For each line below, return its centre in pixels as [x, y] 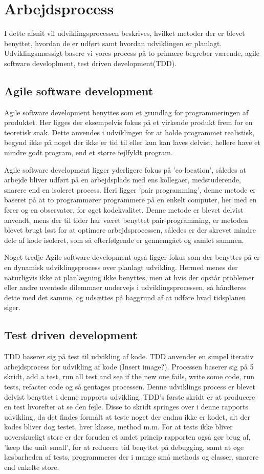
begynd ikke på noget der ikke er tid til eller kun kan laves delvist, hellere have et [132, 142]
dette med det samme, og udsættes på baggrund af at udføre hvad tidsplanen [125, 297]
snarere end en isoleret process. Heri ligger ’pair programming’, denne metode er [130, 189]
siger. [13, 307]
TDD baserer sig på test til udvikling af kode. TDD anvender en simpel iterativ [129, 356]
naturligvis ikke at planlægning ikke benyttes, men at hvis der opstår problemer [129, 277]
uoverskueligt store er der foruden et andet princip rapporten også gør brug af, [127, 436]
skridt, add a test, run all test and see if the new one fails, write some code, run [129, 376]
